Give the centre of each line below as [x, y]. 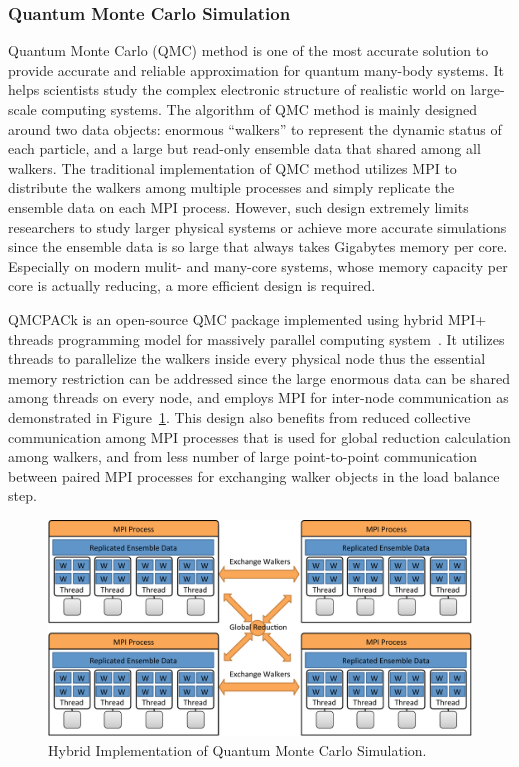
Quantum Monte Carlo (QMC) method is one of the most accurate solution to [248, 50]
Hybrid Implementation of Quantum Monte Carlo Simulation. [237, 749]
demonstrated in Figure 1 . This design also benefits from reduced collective [239, 416]
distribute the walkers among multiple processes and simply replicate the [231, 187]
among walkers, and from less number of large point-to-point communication [242, 456]
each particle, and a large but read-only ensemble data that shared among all [244, 148]
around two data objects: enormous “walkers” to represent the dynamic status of [255, 128]
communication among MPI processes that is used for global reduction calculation [259, 436]
